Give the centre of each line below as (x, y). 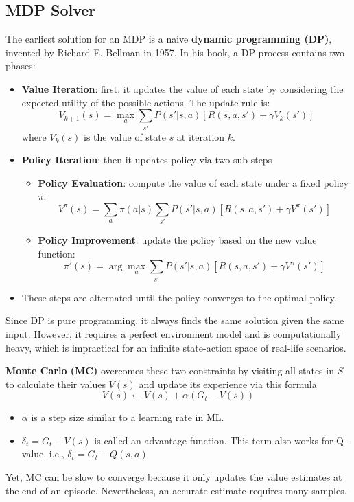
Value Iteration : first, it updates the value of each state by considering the (182, 88)
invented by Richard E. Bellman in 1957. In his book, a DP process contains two (175, 52)
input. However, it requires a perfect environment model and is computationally (174, 333)
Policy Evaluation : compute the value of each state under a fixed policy (193, 182)
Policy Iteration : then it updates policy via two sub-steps (147, 160)
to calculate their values (56, 384)
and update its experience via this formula (228, 384)
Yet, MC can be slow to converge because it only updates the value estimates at (174, 477)
